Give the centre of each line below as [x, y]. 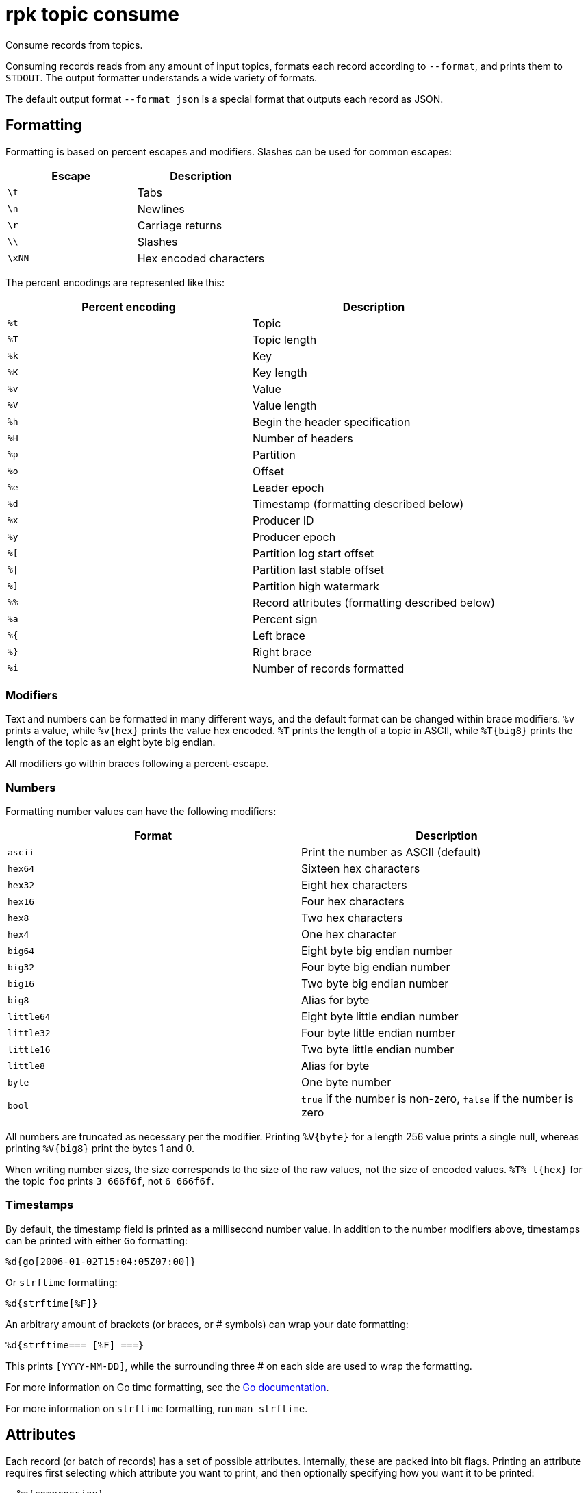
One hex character [349, 934]
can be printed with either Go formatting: [97, 1240]
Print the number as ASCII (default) [391, 852]
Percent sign [285, 619]
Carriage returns [180, 225]
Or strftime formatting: [62, 1282]
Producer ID [283, 520]
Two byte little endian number [378, 1050]
